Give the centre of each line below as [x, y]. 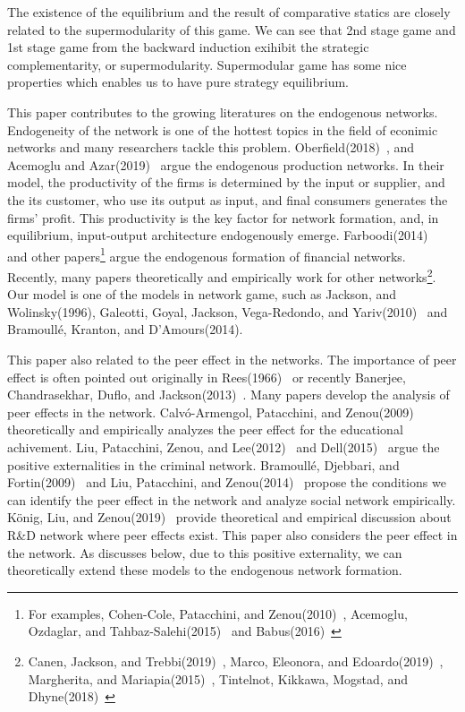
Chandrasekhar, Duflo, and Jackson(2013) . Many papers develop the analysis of [228, 395]
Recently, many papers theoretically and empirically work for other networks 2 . [222, 275]
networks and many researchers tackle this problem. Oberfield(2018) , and [211, 147]
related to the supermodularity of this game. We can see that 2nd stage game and [232, 29]
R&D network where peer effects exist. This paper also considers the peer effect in [232, 534]
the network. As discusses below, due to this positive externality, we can [205, 552]
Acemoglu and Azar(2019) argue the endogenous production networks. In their [226, 164]
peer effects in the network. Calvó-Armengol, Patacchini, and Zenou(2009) [211, 412]
